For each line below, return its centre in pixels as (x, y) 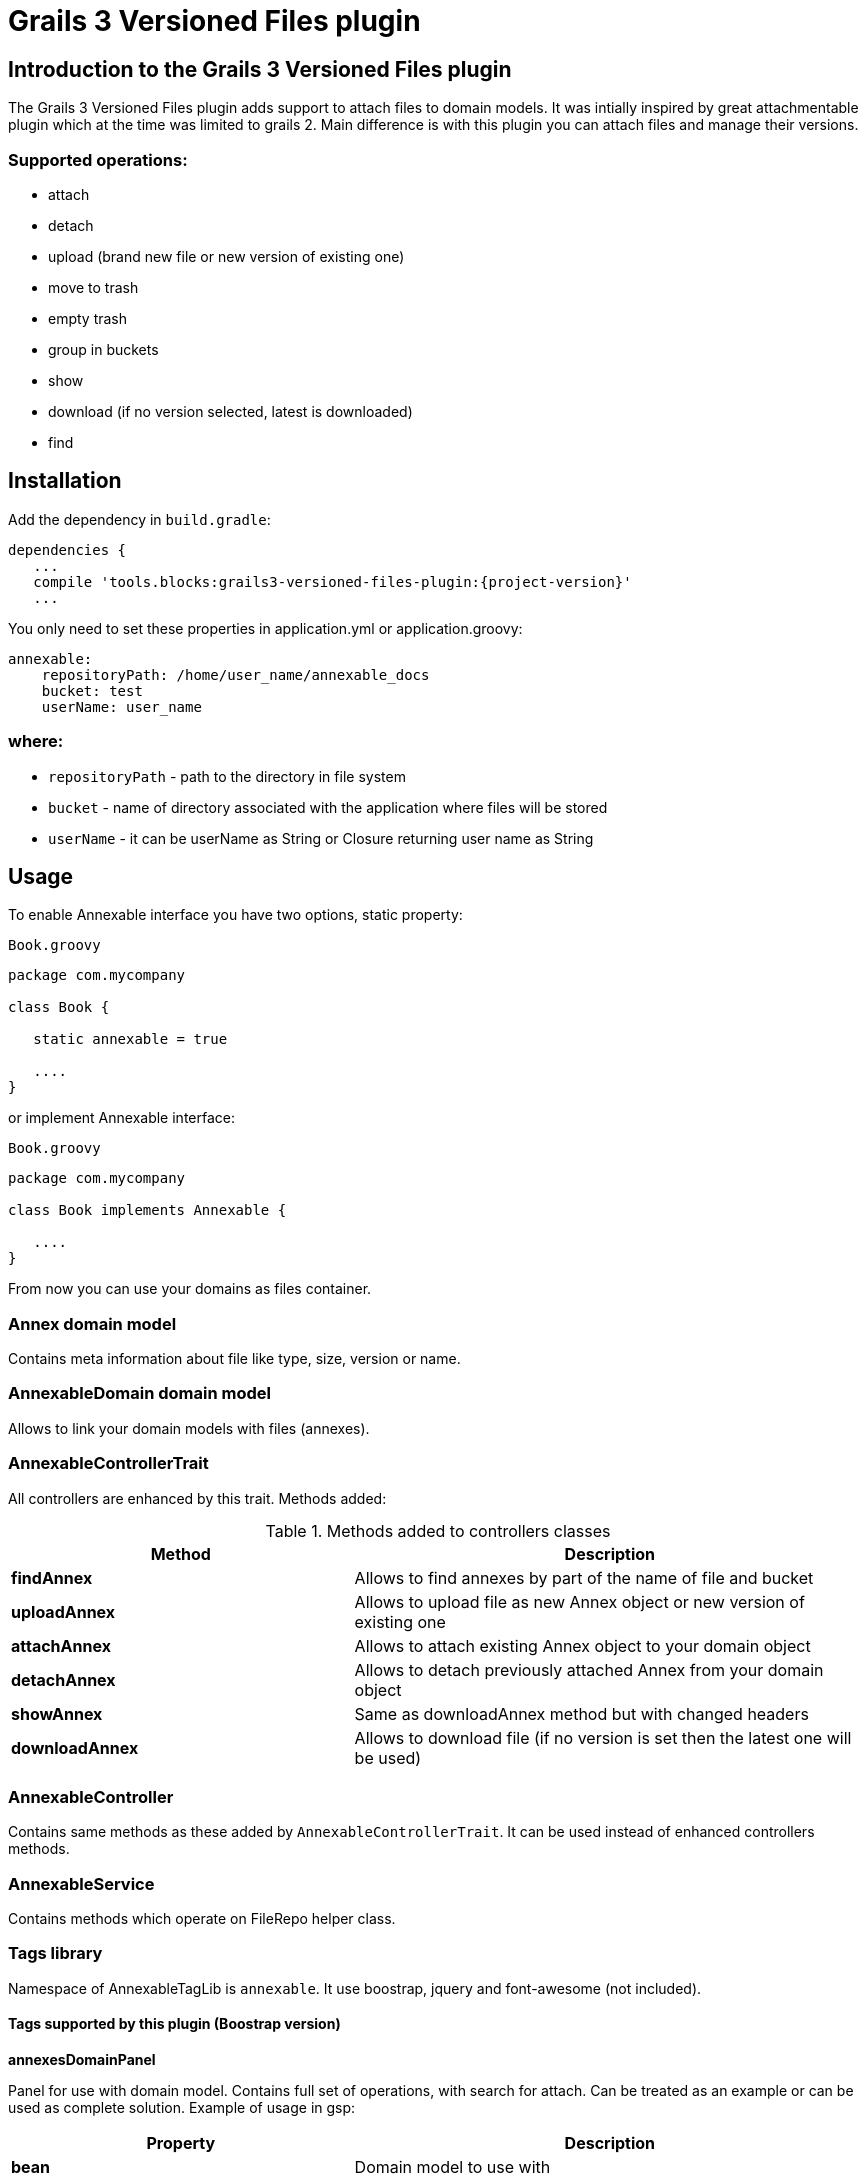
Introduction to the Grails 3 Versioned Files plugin (260, 69)
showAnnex (57, 1713)
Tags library (55, 1953)
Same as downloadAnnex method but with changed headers (581, 1713)
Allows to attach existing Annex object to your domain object (582, 1645)
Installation (65, 481)
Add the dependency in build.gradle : (139, 519)
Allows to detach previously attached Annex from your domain (589, 1669)
